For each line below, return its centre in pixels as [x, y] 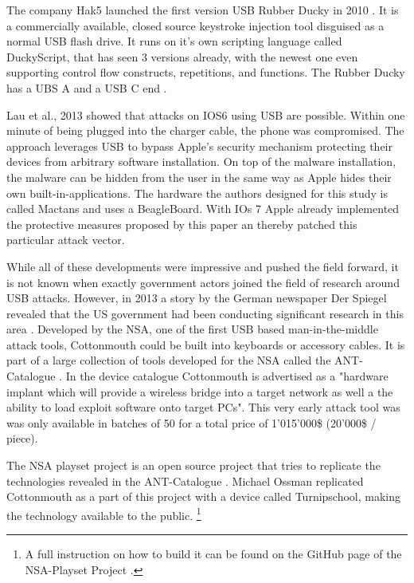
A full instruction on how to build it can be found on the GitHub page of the [213, 554]
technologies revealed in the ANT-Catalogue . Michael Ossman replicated [185, 481]
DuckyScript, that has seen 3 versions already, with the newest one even [182, 56]
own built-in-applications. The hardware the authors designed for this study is [197, 193]
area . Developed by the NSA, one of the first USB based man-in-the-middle [192, 329]
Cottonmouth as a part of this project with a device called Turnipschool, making [204, 496]
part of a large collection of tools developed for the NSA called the [169, 360]
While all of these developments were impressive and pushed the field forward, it [203, 266]
